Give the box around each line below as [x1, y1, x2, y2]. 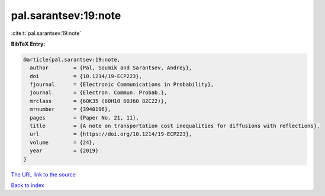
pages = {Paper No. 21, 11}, [30, 114, 139, 121]
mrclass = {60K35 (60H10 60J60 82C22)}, [30, 98, 168, 104]
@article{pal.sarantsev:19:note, [23, 56, 121, 63]
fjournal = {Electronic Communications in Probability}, [30, 81, 214, 88]
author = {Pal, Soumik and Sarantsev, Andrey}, [30, 65, 192, 71]
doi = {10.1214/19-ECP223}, [30, 73, 142, 79]
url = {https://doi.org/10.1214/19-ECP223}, [30, 131, 192, 137]
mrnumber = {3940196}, [30, 106, 111, 113]
